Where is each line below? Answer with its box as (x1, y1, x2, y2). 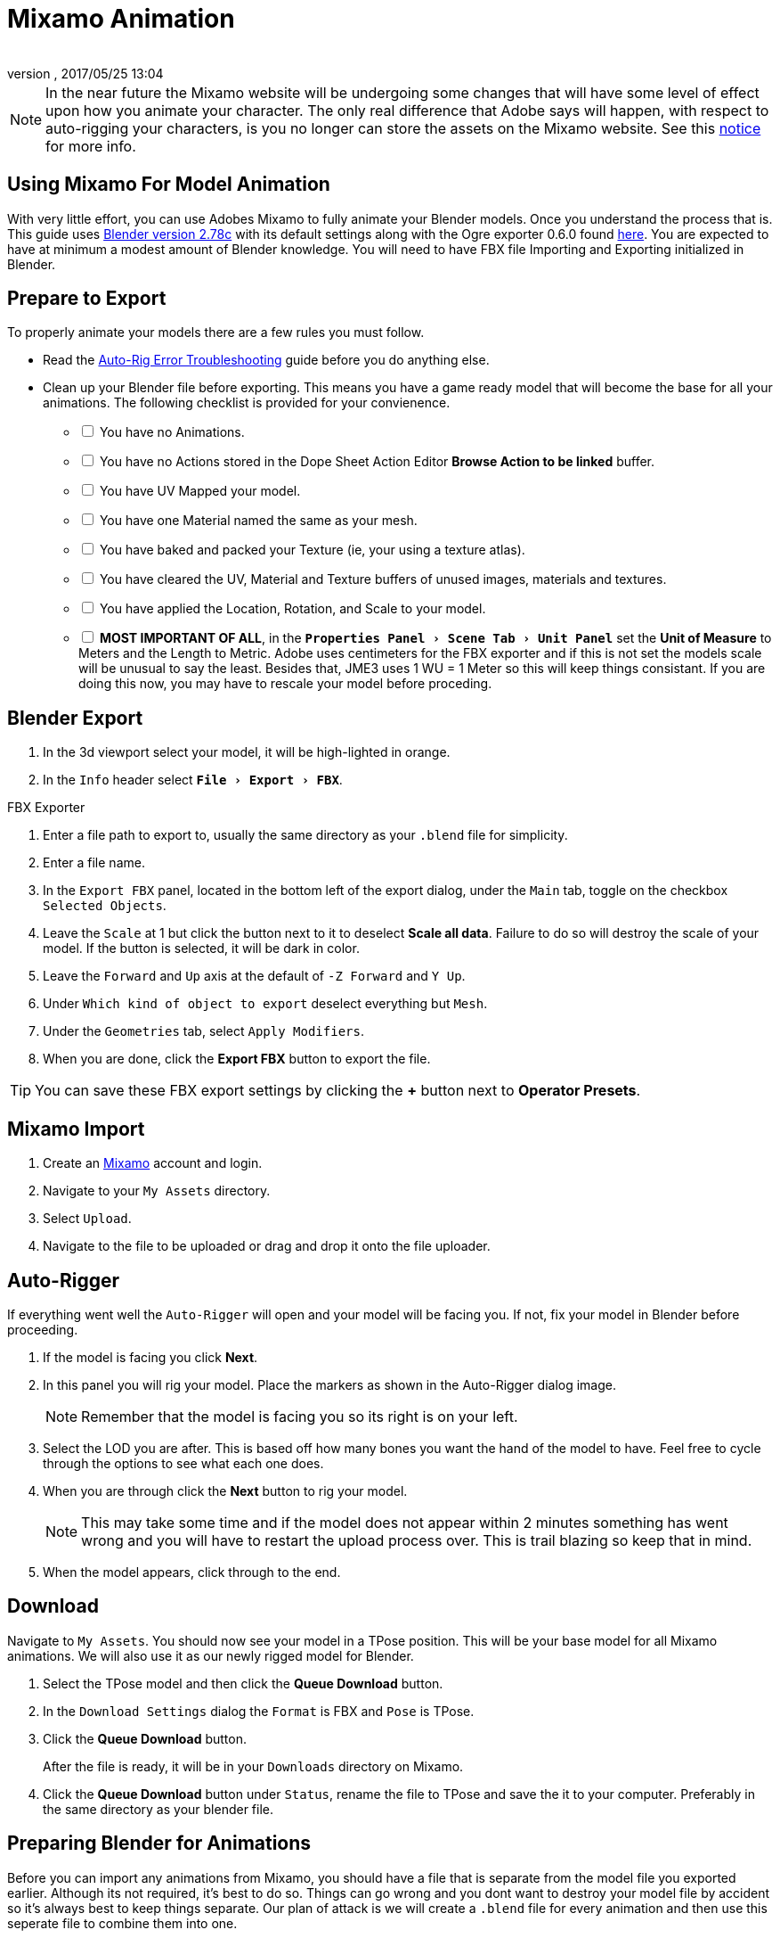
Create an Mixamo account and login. (43, 1155, 263, 1171)
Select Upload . (43, 1211, 132, 1227)
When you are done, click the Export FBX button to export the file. (43, 1051, 431, 1067)
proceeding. (7, 1321, 78, 1337)
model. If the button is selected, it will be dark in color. (43, 940, 360, 957)
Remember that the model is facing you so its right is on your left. (81, 1407, 518, 1425)
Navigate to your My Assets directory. (43, 1183, 271, 1199)
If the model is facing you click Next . (43, 1349, 258, 1365)
